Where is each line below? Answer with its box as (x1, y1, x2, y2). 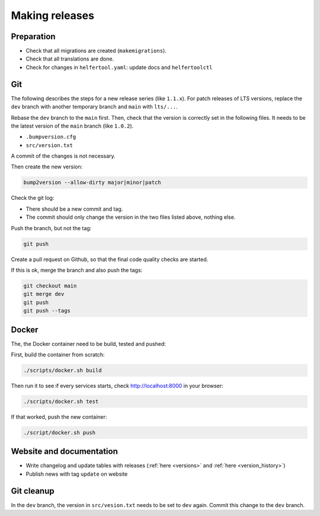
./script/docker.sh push (23, 429, 96, 436)
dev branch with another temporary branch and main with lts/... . (11, 103, 178, 110)
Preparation (11, 31, 56, 42)
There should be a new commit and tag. (25, 205, 123, 212)
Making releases (11, 9, 95, 22)
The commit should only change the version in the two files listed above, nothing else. (25, 214, 236, 221)
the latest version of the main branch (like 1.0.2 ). (11, 122, 134, 129)
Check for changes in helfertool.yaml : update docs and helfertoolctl (25, 63, 213, 71)
